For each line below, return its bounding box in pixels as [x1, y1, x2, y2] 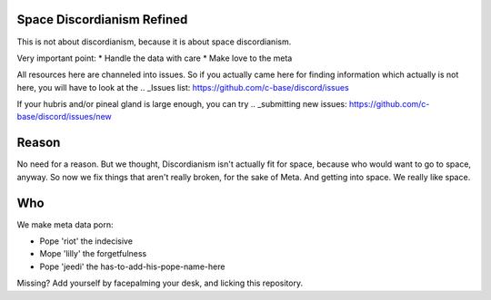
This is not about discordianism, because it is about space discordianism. [16, 36, 292, 47]
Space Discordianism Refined [16, 12, 188, 27]
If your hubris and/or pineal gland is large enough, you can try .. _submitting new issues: [16, 99, 347, 110]
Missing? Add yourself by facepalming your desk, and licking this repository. [16, 277, 304, 289]
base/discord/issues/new [16, 111, 113, 122]
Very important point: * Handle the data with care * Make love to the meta [16, 53, 293, 63]
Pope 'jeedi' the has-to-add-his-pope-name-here [39, 261, 225, 272]
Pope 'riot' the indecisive [39, 236, 134, 247]
